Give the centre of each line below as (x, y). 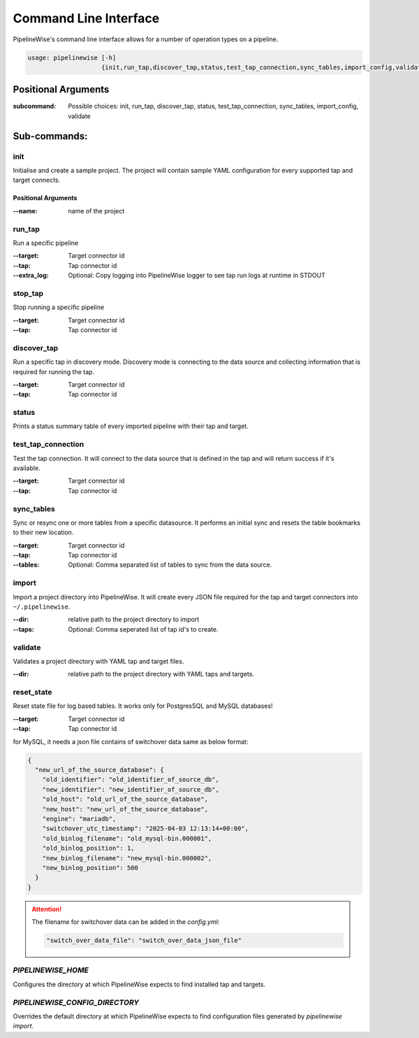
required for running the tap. (53, 371)
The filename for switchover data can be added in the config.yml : (126, 922)
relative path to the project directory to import (134, 620)
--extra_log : (31, 276)
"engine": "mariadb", (79, 819)
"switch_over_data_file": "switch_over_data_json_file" (144, 940)
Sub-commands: (50, 136)
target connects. (37, 180)
